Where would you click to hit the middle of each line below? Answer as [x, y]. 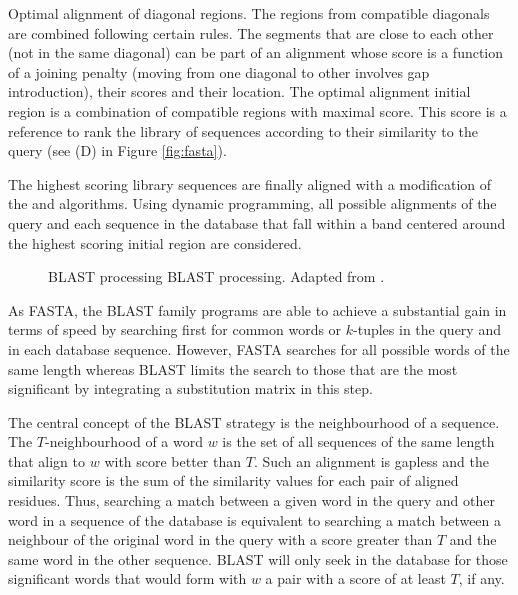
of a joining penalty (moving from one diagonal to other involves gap [219, 71]
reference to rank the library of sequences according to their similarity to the [243, 130]
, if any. [481, 578]
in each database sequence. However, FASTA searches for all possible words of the [259, 348]
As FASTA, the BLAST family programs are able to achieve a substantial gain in [257, 309]
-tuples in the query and [427, 329]
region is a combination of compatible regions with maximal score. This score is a [257, 110]
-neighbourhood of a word [123, 441]
